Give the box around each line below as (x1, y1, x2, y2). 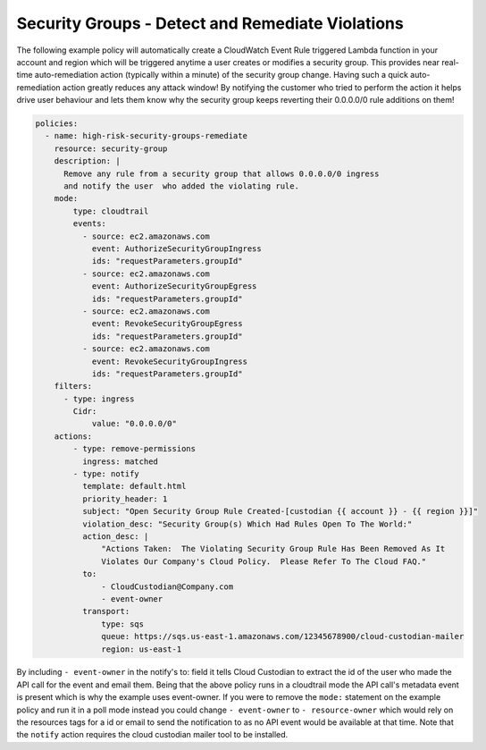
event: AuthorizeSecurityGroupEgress (91, 282, 257, 291)
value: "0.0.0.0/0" (91, 418, 178, 429)
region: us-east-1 (101, 644, 182, 654)
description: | (54, 156, 121, 166)
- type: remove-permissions (72, 443, 197, 454)
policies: (35, 119, 79, 129)
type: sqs (101, 619, 145, 629)
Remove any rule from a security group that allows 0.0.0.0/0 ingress (63, 168, 380, 179)
